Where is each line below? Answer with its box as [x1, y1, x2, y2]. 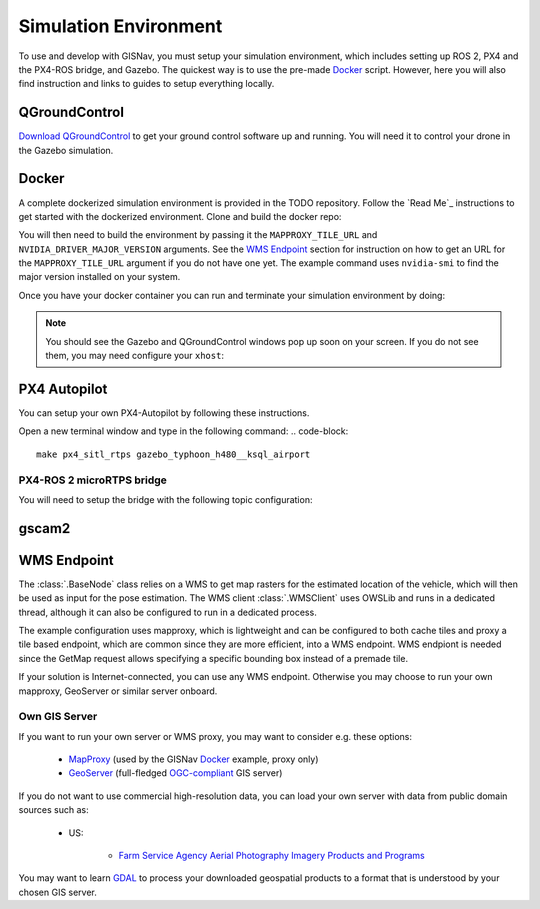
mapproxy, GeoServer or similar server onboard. [18, 685, 218, 697]
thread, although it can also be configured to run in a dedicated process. [18, 606, 317, 618]
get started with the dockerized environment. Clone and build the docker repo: [18, 210, 342, 222]
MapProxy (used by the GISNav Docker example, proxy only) [68, 753, 319, 765]
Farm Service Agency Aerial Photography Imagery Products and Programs [118, 850, 425, 862]
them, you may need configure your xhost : [45, 350, 225, 362]
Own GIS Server [18, 710, 98, 724]
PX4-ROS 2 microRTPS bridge [18, 473, 167, 487]
